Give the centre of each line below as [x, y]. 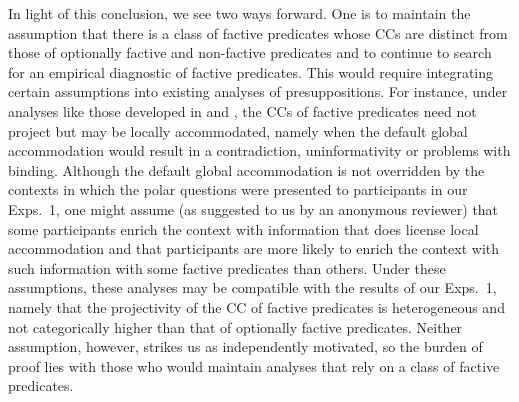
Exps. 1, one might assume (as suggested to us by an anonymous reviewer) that [253, 208]
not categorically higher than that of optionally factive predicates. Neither [235, 326]
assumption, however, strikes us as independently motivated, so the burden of [245, 346]
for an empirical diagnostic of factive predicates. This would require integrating [251, 71]
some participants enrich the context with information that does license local [243, 228]
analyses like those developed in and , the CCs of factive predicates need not [242, 110]
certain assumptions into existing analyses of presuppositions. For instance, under [258, 91]
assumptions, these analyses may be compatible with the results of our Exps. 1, [252, 287]
